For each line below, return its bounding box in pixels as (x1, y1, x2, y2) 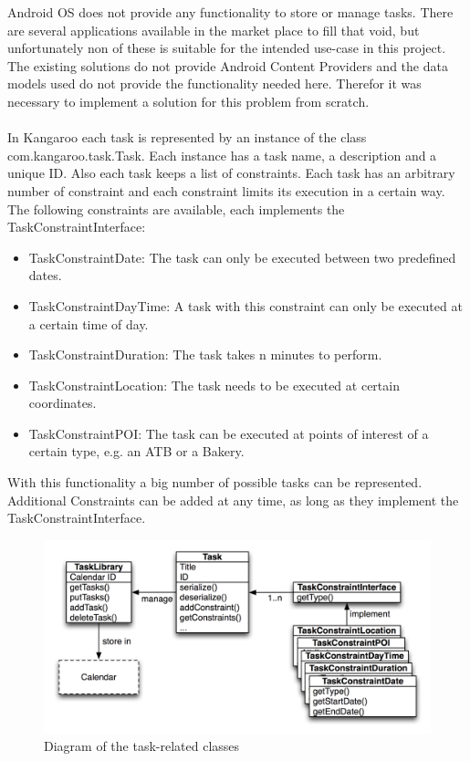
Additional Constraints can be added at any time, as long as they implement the (7, 490, 459, 509)
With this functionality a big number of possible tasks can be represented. (7, 473, 423, 492)
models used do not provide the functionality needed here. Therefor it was (7, 74, 422, 93)
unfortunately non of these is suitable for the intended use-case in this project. (7, 38, 446, 57)
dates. (28, 266, 62, 285)
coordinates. (28, 393, 97, 412)
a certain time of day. (28, 314, 149, 333)
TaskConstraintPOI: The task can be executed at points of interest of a (28, 423, 429, 443)
